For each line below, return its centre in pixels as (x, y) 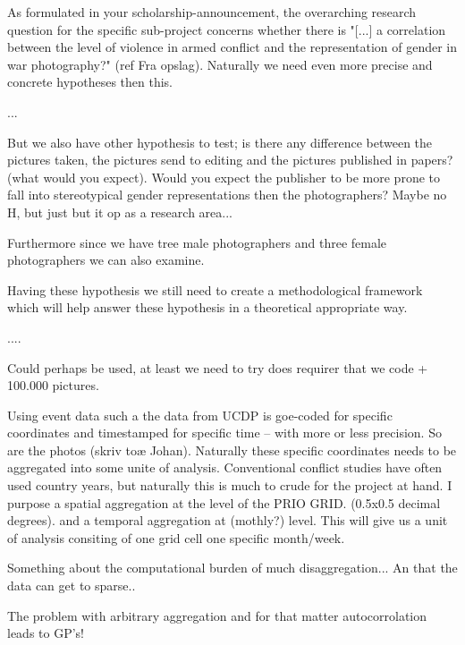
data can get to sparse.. (72, 586)
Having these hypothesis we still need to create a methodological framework (215, 289)
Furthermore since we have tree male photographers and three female (197, 242)
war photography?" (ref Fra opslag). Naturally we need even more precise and (220, 64)
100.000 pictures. (53, 385)
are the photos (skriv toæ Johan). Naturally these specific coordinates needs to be (232, 450)
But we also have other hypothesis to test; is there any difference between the (220, 142)
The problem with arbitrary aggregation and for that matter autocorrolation (217, 615)
